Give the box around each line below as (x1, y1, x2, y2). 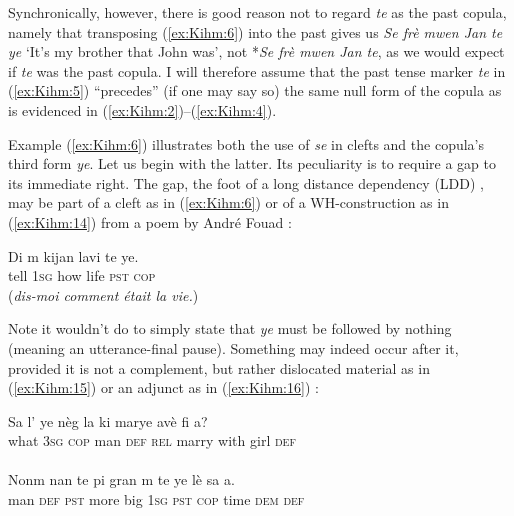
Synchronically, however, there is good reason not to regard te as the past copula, (8, 2, 507, 22)
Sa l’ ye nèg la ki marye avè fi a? (8, 410, 208, 431)
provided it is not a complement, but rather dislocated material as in (8, 357, 430, 378)
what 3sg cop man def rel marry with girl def (8, 430, 296, 451)
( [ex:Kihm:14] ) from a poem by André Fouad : (8, 211, 292, 232)
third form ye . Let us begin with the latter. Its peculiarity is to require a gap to (8, 153, 496, 174)
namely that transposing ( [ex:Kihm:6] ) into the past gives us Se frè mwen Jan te (8, 21, 503, 42)
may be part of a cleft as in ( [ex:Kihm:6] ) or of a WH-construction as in (8, 192, 449, 213)
